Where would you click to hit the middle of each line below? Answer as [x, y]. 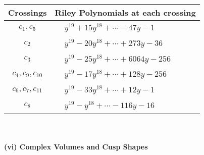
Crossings [28, 12]
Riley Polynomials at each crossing [125, 12]
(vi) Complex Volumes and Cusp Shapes [76, 147]
